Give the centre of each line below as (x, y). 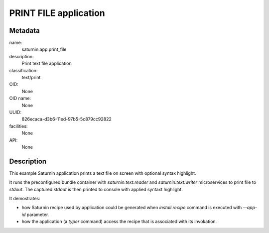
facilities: (18, 126)
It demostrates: (25, 198)
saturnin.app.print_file (44, 49)
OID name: (20, 98)
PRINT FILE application (57, 13)
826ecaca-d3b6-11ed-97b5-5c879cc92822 (67, 119)
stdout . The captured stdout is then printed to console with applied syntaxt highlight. (96, 189)
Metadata (24, 31)
